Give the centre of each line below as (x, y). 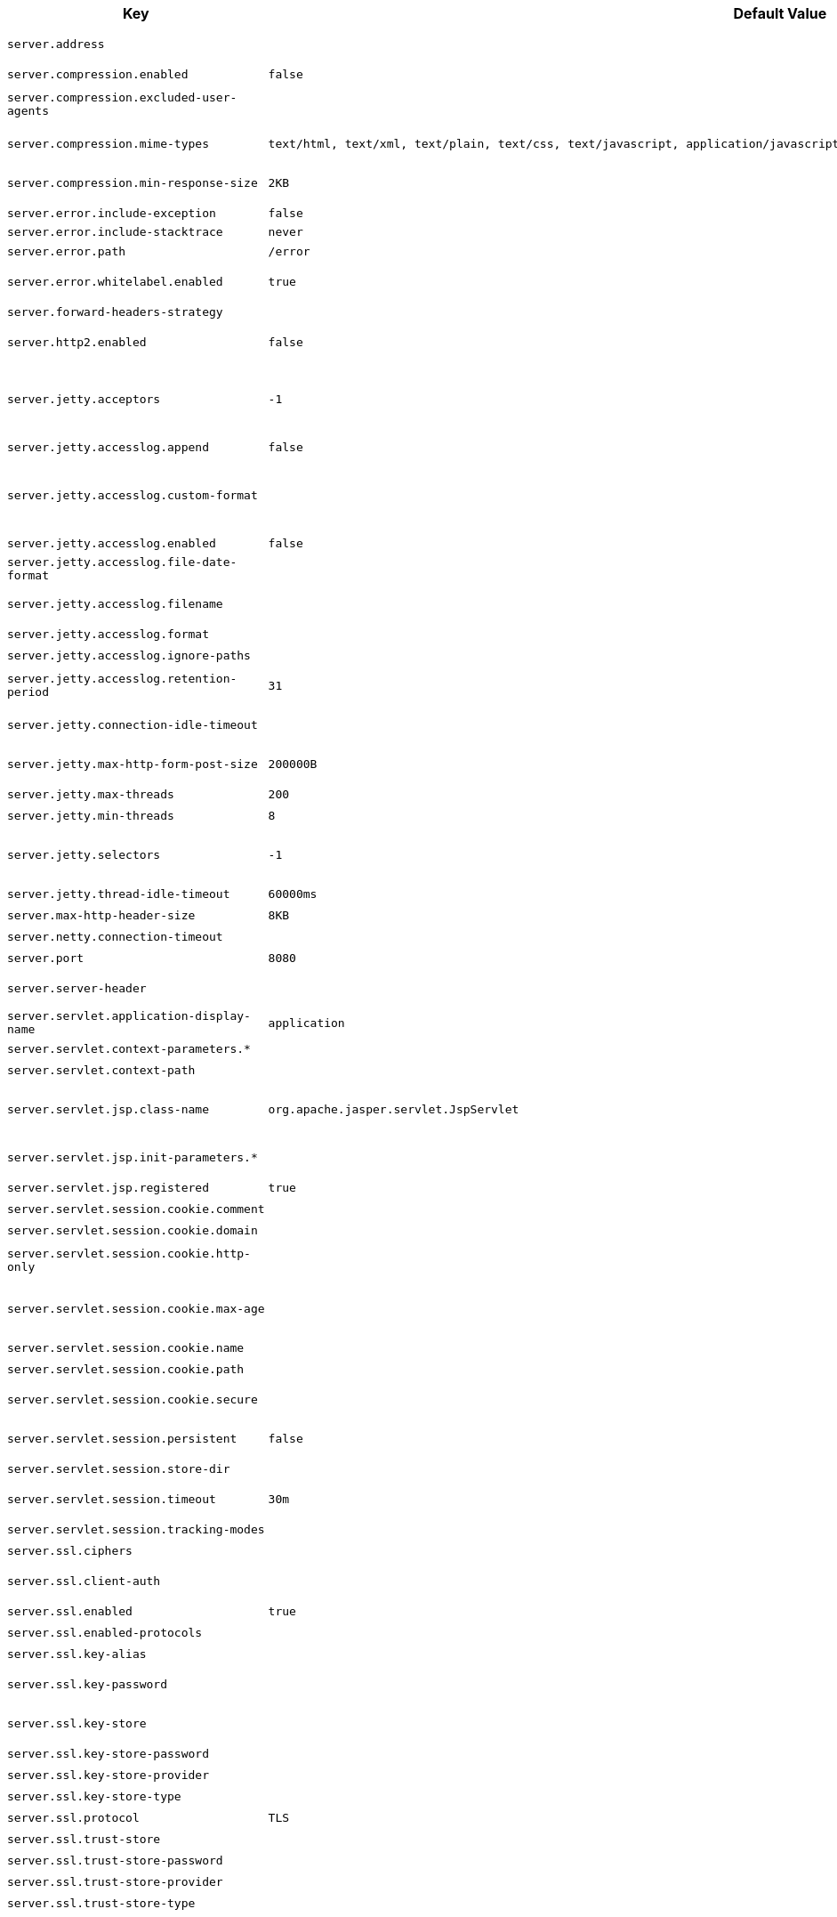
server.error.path (67, 251)
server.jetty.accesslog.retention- (122, 679)
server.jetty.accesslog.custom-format (133, 495)
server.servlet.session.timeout (112, 1499)
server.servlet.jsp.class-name (108, 1109)
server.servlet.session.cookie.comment (136, 1209)
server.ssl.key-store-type (94, 1796)
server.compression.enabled (98, 74)
